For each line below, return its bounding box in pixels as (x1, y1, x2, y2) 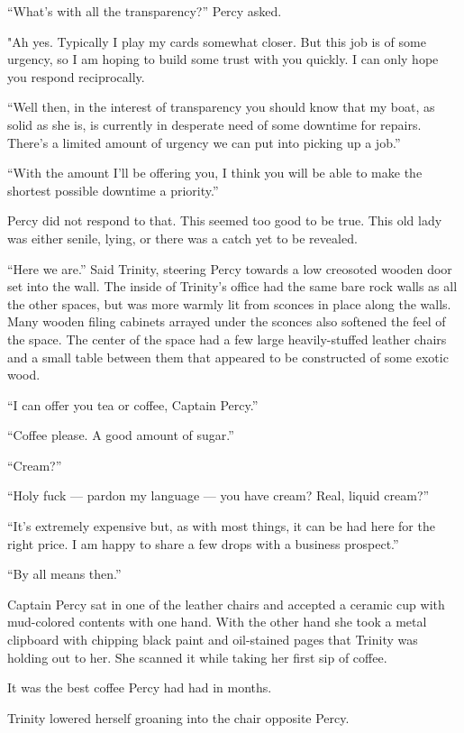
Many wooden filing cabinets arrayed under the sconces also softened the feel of (7, 312, 446, 331)
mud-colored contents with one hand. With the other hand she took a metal (7, 612, 427, 631)
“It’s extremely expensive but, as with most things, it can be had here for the (7, 517, 435, 536)
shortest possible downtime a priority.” (7, 180, 219, 199)
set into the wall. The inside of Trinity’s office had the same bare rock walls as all (7, 277, 458, 296)
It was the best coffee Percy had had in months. (7, 678, 272, 697)
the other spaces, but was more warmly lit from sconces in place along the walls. (7, 294, 451, 313)
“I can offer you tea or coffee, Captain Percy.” (7, 395, 259, 414)
